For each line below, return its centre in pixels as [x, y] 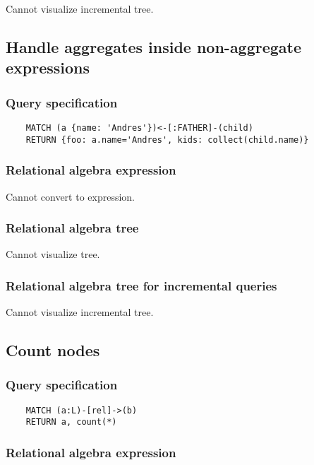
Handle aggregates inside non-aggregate [154, 46]
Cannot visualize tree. [53, 254]
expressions [48, 67]
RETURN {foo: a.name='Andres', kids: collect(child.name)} [167, 140]
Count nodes [53, 350]
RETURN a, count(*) [71, 422]
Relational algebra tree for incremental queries [141, 285]
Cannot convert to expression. [71, 196]
